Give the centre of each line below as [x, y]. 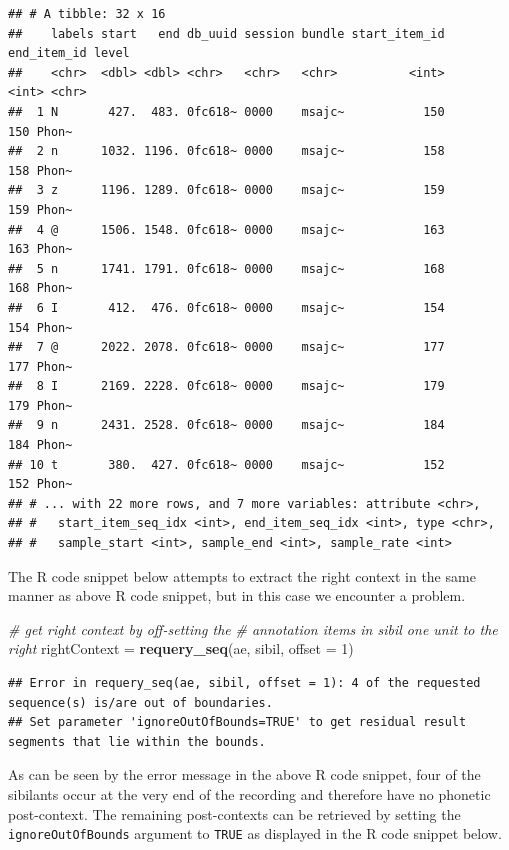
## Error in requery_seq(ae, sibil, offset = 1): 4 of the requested [244, 683]
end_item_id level [69, 53]
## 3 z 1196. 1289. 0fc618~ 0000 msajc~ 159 [226, 190]
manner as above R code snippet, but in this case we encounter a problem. [237, 595]
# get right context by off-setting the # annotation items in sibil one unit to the [253, 628]
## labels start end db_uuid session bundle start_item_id [226, 33]
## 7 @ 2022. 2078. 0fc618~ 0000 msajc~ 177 [226, 347]
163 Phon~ [40, 249]
